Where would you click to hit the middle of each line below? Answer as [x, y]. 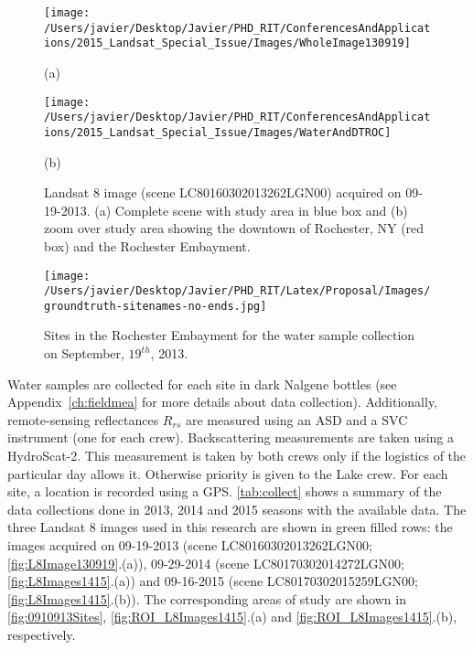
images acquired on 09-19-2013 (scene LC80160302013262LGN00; [190, 545]
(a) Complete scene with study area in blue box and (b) [251, 210]
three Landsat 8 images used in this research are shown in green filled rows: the [230, 527]
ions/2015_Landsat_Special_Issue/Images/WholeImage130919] [227, 43]
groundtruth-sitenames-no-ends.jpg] [156, 306]
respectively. [42, 634]
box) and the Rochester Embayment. [147, 245]
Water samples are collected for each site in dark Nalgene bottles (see [202, 384]
